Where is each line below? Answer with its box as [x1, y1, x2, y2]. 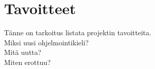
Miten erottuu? [4, 56, 51, 67]
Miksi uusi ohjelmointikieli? [4, 37, 89, 47]
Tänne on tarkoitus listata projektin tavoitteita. [4, 27, 151, 38]
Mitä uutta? [4, 47, 41, 57]
